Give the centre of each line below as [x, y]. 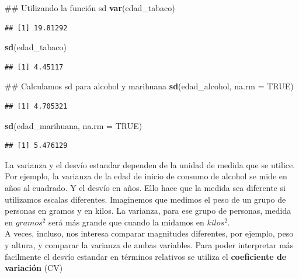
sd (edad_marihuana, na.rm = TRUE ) [74, 125]
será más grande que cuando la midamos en [126, 222]
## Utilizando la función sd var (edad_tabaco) [90, 8]
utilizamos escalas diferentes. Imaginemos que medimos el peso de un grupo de [145, 199]
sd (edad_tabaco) [36, 47]
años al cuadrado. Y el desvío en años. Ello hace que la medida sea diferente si [145, 187]
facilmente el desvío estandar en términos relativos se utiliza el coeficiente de [146, 256]
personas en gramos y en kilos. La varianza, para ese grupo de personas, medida [148, 211]
